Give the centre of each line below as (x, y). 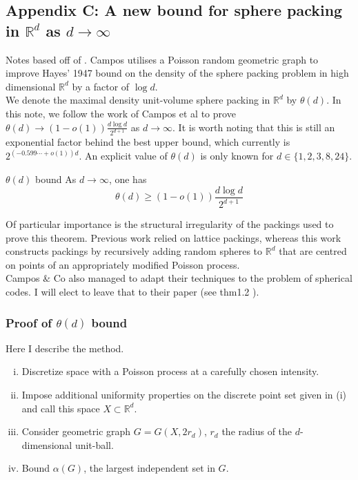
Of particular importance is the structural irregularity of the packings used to (170, 224)
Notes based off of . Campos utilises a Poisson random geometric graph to (162, 59)
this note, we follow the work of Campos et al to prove (121, 113)
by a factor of (101, 86)
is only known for (237, 156)
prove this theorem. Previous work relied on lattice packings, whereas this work (173, 237)
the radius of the (257, 431)
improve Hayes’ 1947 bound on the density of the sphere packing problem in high (177, 73)
